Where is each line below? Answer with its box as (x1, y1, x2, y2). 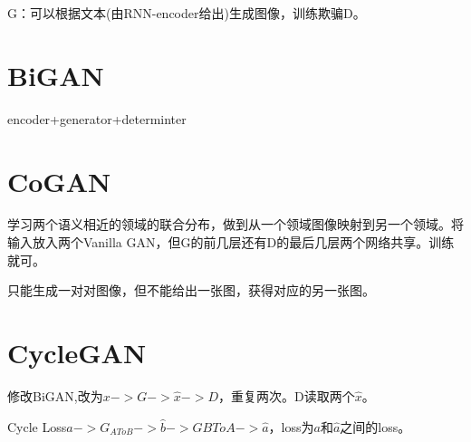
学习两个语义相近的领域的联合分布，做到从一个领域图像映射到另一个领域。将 (7, 215, 464, 234)
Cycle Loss (7, 417, 67, 436)
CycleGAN (7, 334, 147, 370)
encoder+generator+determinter (7, 109, 187, 128)
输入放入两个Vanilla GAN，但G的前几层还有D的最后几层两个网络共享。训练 (7, 233, 455, 252)
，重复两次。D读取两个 (218, 386, 355, 405)
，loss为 (268, 417, 314, 436)
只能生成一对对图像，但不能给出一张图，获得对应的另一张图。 (7, 281, 375, 300)
